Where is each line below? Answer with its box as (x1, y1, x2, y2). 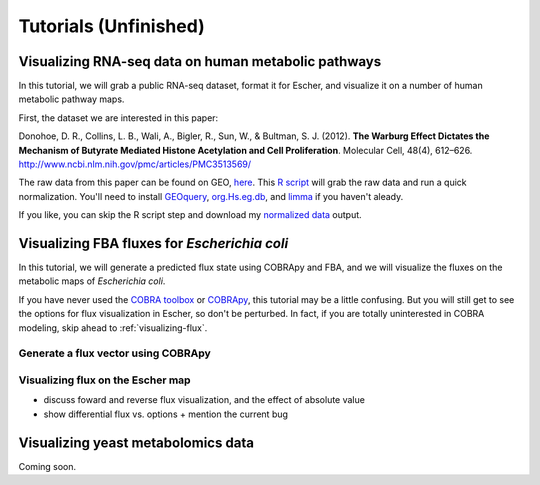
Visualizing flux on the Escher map (18, 373, 191, 387)
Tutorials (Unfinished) (18, 15, 205, 37)
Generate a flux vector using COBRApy (18, 346, 212, 360)
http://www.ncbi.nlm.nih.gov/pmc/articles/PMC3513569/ (18, 158, 252, 170)
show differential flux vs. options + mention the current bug (43, 408, 289, 420)
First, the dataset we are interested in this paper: (18, 111, 219, 124)
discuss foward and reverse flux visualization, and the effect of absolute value (43, 394, 365, 406)
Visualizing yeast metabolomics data (18, 434, 255, 451)
